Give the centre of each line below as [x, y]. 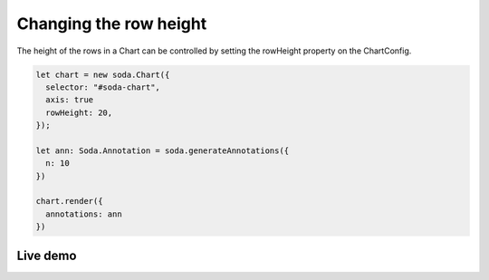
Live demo [47, 255]
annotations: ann [84, 214]
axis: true [70, 100]
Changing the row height [112, 24]
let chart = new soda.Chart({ [103, 74]
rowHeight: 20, [79, 112]
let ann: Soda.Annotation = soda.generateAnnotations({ [163, 150]
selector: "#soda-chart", [103, 87]
